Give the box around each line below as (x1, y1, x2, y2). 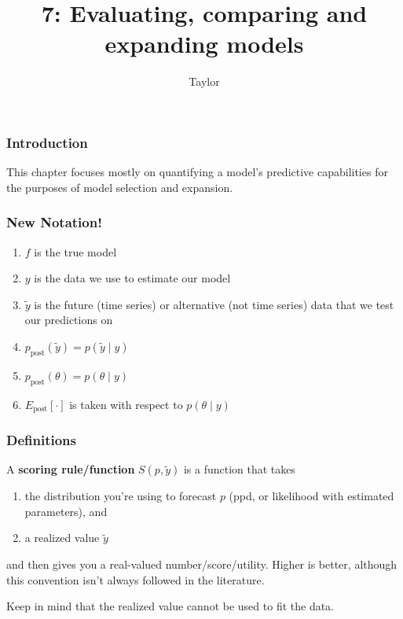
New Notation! (6, 212, 102, 232)
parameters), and (24, 503, 108, 519)
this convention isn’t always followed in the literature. (6, 571, 265, 588)
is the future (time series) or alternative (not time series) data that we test (34, 296, 394, 312)
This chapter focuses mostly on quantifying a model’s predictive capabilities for (6, 164, 388, 180)
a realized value (24, 529, 100, 546)
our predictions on (24, 311, 113, 328)
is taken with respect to (69, 396, 183, 412)
